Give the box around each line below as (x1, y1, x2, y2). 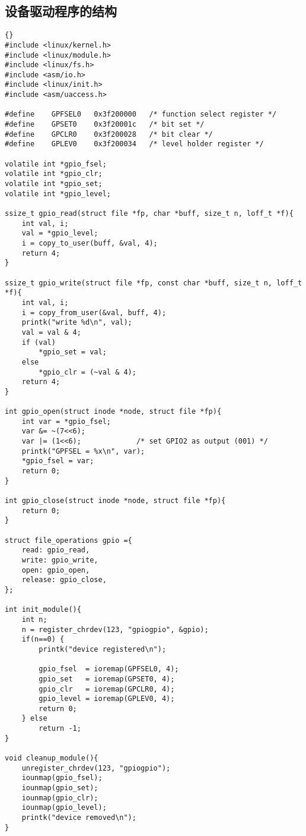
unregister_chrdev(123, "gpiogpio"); (21, 763, 171, 772)
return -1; (39, 724, 81, 733)
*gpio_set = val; (39, 348, 107, 357)
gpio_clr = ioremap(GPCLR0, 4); (39, 684, 175, 693)
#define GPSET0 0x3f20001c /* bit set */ (5, 120, 205, 129)
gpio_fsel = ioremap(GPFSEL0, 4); (39, 665, 179, 674)
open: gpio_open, (21, 565, 90, 574)
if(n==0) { (21, 635, 65, 644)
